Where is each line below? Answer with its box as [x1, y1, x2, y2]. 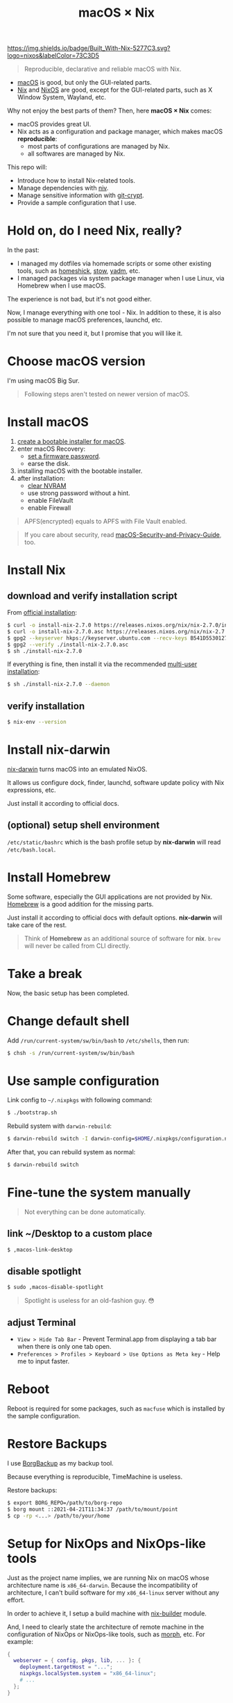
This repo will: [7, 163, 47, 172]
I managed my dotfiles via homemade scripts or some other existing [17, 259, 212, 268]
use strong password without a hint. [27, 489, 130, 497]
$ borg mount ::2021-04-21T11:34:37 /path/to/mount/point [7, 1506, 178, 1513]
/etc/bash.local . [7, 845, 56, 854]
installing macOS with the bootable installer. [17, 467, 143, 475]
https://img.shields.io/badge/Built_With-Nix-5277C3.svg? [7, 44, 171, 53]
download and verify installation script [7, 590, 178, 601]
